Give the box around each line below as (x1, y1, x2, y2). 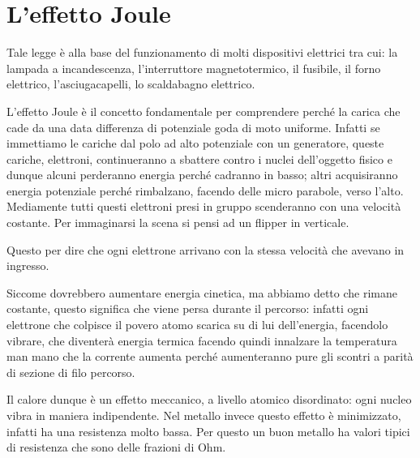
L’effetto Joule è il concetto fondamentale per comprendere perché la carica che (6, 102, 401, 119)
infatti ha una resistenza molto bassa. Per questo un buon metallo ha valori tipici (6, 422, 410, 439)
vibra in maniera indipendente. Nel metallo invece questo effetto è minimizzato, (6, 407, 401, 423)
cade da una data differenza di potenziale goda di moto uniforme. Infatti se (6, 118, 380, 135)
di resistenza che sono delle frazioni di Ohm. (6, 439, 226, 456)
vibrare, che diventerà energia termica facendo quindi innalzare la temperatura (6, 332, 397, 349)
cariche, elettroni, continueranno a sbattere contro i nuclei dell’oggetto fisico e (6, 150, 392, 167)
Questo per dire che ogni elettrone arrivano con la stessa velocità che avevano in (6, 241, 405, 258)
